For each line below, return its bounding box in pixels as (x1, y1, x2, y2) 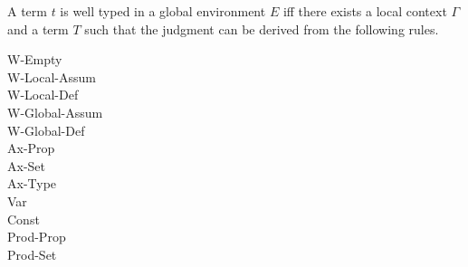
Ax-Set (7, 156, 45, 175)
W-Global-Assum (7, 102, 103, 121)
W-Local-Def (7, 85, 79, 104)
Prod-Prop (7, 227, 66, 246)
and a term (7, 19, 69, 38)
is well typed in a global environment (60, 2, 266, 20)
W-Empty (7, 50, 62, 69)
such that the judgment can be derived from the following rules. (84, 19, 439, 38)
